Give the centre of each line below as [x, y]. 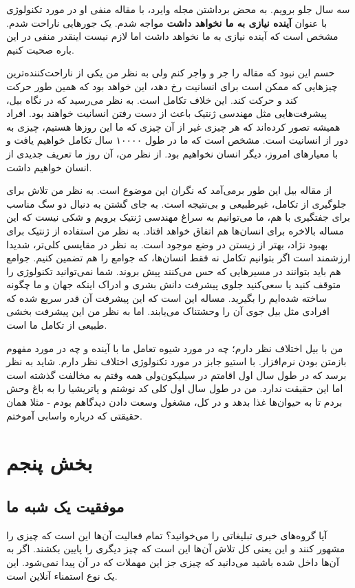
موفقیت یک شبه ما [65, 506]
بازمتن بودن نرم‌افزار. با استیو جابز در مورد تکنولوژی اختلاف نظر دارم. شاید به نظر [176, 361]
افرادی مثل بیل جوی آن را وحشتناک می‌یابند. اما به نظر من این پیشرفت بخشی [168, 311]
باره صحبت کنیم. [40, 49]
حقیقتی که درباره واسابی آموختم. [74, 415]
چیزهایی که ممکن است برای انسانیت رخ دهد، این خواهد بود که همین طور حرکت [172, 86]
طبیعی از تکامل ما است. [57, 325]
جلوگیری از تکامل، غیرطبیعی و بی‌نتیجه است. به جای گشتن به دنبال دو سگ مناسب [176, 203]
